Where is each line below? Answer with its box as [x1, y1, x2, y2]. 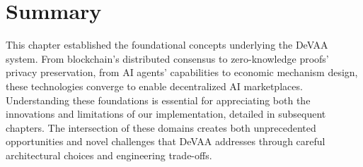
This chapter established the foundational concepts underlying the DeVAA [6, 37, 328, 52]
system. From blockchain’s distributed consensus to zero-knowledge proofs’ [6, 51, 329, 66]
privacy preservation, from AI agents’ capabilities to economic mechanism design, [6, 65, 358, 80]
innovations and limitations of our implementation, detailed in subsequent [6, 106, 326, 121]
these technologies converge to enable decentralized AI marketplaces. [6, 78, 303, 93]
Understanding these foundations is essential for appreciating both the [6, 92, 311, 107]
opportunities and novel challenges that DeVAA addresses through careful [6, 134, 325, 149]
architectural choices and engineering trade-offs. [6, 147, 212, 162]
